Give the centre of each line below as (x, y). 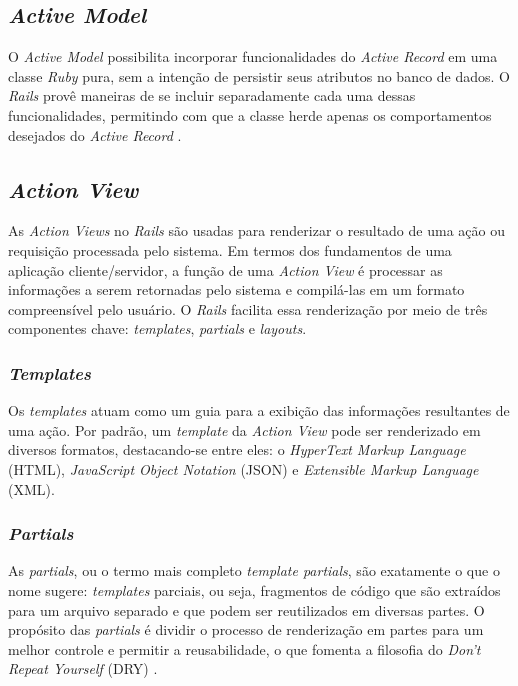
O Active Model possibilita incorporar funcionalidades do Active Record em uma (253, 56)
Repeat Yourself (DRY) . (83, 668)
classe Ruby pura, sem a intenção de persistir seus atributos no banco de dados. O (259, 75)
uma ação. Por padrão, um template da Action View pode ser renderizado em (244, 429)
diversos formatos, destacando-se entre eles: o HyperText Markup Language (237, 449)
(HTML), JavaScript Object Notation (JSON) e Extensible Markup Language (243, 468)
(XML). (31, 488)
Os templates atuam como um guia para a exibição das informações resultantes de (259, 410)
